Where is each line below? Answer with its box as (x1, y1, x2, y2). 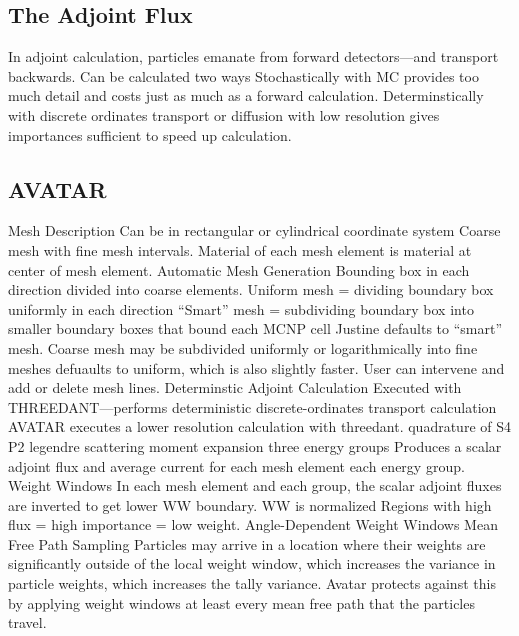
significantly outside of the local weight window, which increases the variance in (8, 553, 496, 574)
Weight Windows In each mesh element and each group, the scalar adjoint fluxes (8, 475, 502, 496)
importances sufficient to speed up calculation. (8, 124, 292, 145)
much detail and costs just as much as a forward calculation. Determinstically (8, 85, 484, 106)
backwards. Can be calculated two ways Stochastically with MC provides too (8, 65, 479, 86)
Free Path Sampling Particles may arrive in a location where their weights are (8, 533, 486, 554)
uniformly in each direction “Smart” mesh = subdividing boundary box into (8, 298, 474, 319)
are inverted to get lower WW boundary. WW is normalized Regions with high (8, 494, 492, 515)
